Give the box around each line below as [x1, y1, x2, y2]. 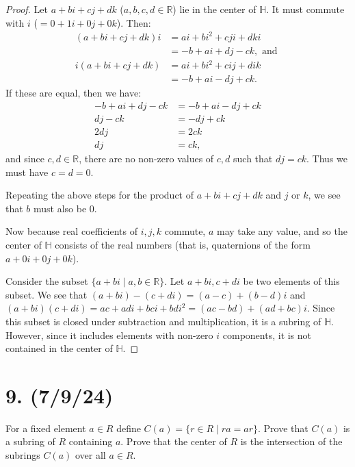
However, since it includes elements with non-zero [5, 327, 213, 342]
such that [233, 151, 273, 166]
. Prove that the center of [120, 434, 227, 449]
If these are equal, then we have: [5, 86, 142, 100]
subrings [5, 448, 40, 462]
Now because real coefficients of [5, 224, 138, 238]
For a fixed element [5, 420, 86, 435]
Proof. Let [5, 2, 48, 16]
